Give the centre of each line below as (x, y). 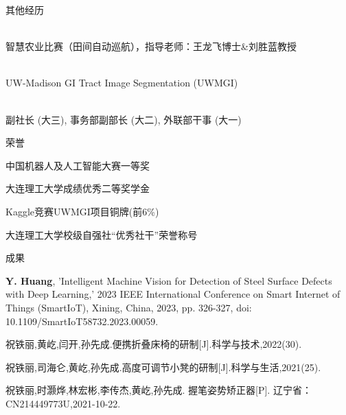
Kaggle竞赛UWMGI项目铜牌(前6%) (82, 211)
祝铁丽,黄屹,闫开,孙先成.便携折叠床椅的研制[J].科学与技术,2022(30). (154, 344)
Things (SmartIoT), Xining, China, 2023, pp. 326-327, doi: (129, 307)
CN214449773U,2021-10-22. (63, 403)
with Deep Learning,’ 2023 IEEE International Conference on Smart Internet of (173, 294)
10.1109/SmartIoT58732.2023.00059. (82, 321)
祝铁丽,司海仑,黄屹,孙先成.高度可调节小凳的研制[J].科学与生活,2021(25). (163, 367)
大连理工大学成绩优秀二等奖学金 (78, 188)
